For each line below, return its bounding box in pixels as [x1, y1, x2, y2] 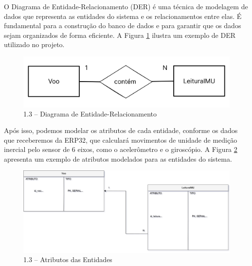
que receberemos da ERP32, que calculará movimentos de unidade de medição [4, 134, 237, 145]
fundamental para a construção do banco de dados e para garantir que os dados [4, 20, 241, 31]
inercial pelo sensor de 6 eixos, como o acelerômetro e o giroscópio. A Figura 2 [4, 144, 237, 154]
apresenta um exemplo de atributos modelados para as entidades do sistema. [4, 153, 232, 164]
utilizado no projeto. [4, 39, 65, 50]
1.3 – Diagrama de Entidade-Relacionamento [23, 109, 157, 119]
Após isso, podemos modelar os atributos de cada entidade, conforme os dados [4, 125, 238, 135]
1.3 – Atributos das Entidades [23, 254, 112, 265]
